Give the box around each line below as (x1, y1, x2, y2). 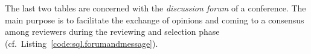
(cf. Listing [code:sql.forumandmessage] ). (5, 37, 158, 49)
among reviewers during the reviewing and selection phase (5, 25, 220, 38)
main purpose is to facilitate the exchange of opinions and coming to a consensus (5, 13, 304, 26)
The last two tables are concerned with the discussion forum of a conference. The (5, 2, 306, 14)
